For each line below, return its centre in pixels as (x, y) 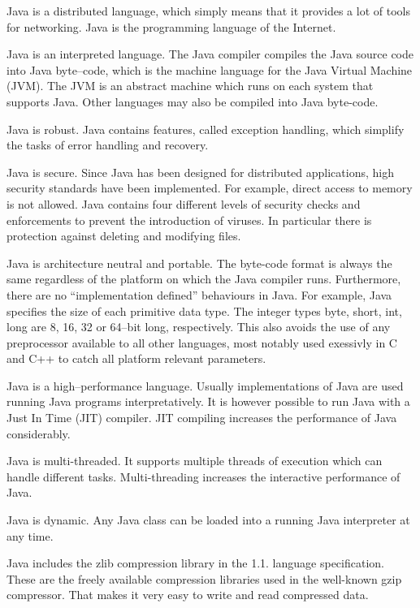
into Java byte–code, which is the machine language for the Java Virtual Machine (210, 69)
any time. (30, 535)
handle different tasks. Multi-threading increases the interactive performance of (204, 476)
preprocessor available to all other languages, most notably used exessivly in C (202, 342)
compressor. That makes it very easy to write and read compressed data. (188, 595)
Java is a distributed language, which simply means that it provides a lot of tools (208, 11)
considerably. (39, 433)
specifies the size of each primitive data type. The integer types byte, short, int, (204, 310)
